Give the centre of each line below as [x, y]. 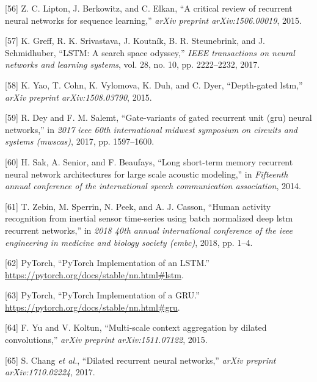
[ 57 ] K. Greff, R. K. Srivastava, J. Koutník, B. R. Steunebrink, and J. [135, 41]
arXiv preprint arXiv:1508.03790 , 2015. [78, 97]
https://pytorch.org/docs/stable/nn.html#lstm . [94, 274]
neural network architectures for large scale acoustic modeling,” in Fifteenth [147, 174]
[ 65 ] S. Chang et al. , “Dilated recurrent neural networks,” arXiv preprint [140, 360]
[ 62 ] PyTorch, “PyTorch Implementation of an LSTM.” [107, 263]
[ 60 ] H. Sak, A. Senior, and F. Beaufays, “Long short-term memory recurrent [149, 161]
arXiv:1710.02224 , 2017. [50, 372]
